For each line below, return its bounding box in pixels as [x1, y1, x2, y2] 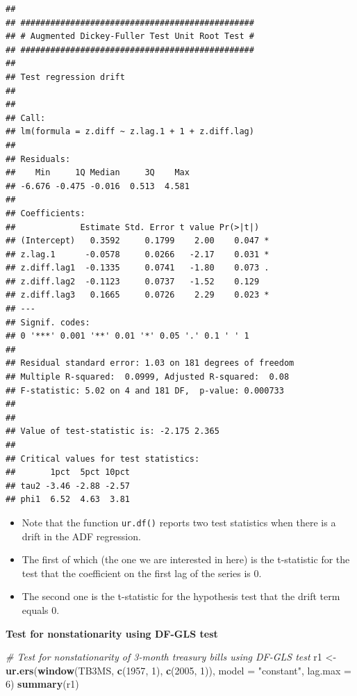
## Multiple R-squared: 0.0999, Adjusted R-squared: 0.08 [6, 372, 290, 382]
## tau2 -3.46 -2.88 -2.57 [6, 480, 130, 491]
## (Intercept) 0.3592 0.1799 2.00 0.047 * [6, 236, 269, 246]
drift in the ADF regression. [22, 528, 141, 543]
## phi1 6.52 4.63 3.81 [6, 494, 130, 505]
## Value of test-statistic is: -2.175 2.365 [6, 426, 219, 437]
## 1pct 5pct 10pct [6, 467, 130, 478]
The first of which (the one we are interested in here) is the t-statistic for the [22, 552, 350, 567]
